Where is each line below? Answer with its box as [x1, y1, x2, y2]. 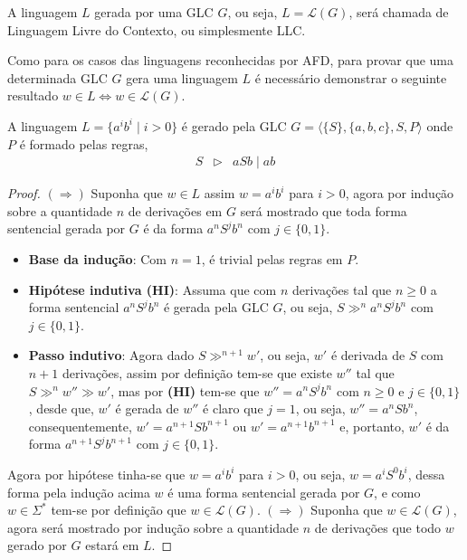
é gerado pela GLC [181, 116, 287, 135]
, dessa [407, 464, 445, 483]
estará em [85, 536, 139, 555]
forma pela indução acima [7, 482, 150, 501]
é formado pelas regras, [19, 134, 148, 153]
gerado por [7, 536, 67, 555]
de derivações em [128, 201, 223, 220]
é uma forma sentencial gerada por [167, 482, 360, 501]
